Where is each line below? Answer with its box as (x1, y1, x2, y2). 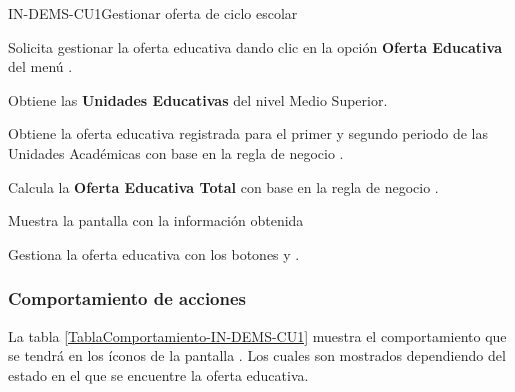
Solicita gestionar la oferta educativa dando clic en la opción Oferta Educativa (8, 36, 502, 57)
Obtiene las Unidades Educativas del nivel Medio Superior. (8, 89, 388, 110)
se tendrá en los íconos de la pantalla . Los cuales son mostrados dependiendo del (8, 345, 506, 366)
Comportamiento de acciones (8, 286, 247, 311)
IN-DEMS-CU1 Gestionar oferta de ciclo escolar (8, 3, 298, 23)
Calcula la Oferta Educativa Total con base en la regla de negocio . (8, 176, 439, 197)
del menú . (8, 56, 73, 77)
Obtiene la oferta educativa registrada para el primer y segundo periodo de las (8, 123, 489, 144)
